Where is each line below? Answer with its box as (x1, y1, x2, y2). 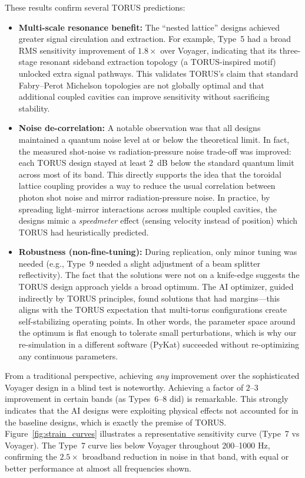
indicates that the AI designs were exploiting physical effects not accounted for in (5, 404, 299, 416)
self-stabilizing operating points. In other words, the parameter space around (18, 315, 296, 327)
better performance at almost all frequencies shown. (5, 461, 191, 474)
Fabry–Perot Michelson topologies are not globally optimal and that (18, 78, 264, 91)
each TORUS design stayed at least (18, 156, 147, 169)
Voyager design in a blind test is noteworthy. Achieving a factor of (5, 381, 244, 393)
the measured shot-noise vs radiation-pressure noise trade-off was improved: (18, 145, 291, 157)
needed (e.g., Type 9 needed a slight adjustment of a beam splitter (18, 257, 260, 269)
